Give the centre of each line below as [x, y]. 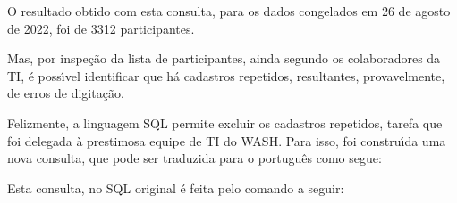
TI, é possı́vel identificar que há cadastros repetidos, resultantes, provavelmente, [226, 75]
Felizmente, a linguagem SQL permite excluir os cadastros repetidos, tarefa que [225, 122]
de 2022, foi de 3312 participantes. [101, 28]
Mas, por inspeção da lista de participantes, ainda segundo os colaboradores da [224, 58]
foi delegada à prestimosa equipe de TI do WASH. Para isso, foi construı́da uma [227, 140]
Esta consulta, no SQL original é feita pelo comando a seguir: [176, 187]
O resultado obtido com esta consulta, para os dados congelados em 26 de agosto [229, 11]
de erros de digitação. [66, 93]
